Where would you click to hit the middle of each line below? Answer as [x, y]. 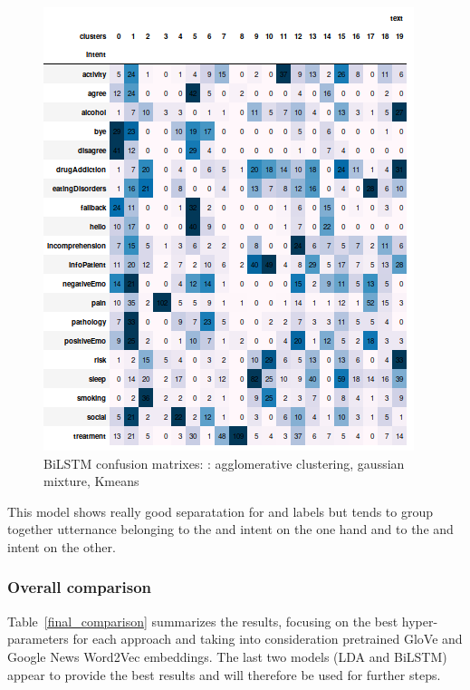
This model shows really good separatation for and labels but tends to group [221, 511]
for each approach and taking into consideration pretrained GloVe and [268, 639]
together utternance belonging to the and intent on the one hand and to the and [230, 529]
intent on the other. [62, 546]
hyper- [420, 621]
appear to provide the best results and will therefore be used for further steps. [224, 674]
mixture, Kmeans [91, 481]
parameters [38, 639]
